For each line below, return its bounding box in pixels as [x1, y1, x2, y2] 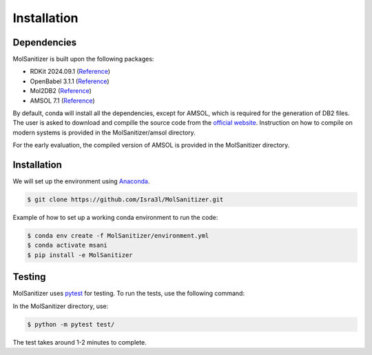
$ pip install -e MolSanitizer [27, 251, 134, 258]
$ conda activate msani [27, 241, 108, 250]
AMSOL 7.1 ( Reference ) [30, 97, 96, 105]
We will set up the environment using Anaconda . [12, 177, 150, 185]
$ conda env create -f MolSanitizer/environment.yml [27, 232, 209, 240]
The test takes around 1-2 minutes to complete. [12, 338, 147, 346]
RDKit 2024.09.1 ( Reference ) [30, 68, 110, 76]
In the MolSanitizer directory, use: [12, 302, 109, 310]
